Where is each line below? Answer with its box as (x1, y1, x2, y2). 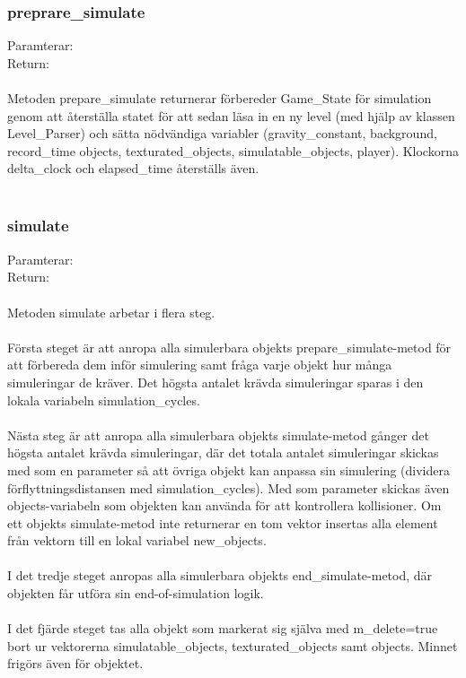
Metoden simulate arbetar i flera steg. (7, 302, 215, 321)
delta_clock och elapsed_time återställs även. (7, 159, 259, 178)
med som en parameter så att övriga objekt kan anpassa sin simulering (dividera (7, 460, 450, 479)
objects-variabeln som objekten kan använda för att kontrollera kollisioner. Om (7, 496, 442, 515)
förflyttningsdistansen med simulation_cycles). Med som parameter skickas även (7, 478, 450, 497)
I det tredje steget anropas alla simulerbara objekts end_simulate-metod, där (7, 566, 433, 585)
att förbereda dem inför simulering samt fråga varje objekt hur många (7, 355, 392, 374)
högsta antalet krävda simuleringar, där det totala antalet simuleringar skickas (7, 443, 439, 462)
